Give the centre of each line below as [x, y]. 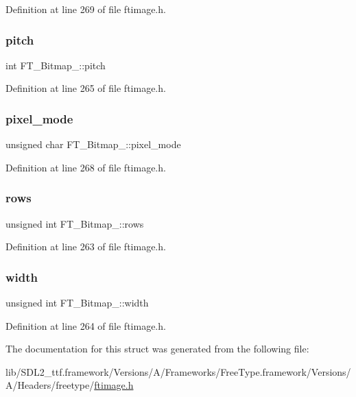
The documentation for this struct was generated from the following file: [157, 349]
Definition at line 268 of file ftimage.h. [86, 167]
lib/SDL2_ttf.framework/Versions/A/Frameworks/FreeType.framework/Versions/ [178, 371]
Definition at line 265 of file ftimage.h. [86, 88]
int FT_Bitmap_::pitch [56, 65]
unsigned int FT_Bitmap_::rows [75, 223]
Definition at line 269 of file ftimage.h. [86, 9]
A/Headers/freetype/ [50, 385]
